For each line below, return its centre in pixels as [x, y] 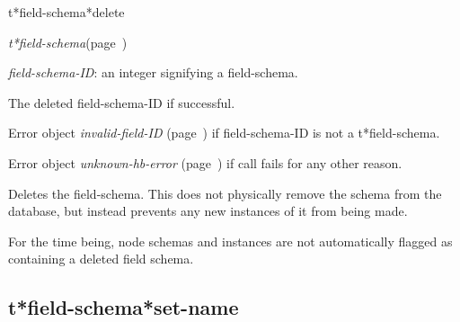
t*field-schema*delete [66, 12]
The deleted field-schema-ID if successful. [122, 102]
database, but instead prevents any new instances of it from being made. [208, 211]
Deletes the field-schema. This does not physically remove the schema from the [225, 193]
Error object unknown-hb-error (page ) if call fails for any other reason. [205, 162]
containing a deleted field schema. [101, 259]
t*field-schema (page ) [68, 42]
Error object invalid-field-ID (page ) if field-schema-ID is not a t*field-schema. [224, 133]
